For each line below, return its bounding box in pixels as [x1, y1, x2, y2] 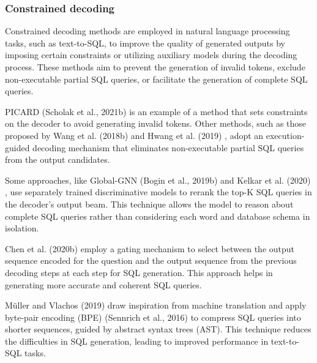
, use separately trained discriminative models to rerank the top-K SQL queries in [5, 185, 312, 198]
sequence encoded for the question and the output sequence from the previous [5, 254, 297, 267]
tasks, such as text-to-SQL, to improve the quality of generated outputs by [5, 36, 285, 49]
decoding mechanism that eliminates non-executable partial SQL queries [32, 141, 304, 154]
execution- [266, 129, 305, 141]
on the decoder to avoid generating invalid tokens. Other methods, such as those [5, 117, 307, 130]
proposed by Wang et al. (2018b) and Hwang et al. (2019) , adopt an [5, 129, 264, 141]
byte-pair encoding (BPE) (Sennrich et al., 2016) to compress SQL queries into [5, 310, 301, 323]
